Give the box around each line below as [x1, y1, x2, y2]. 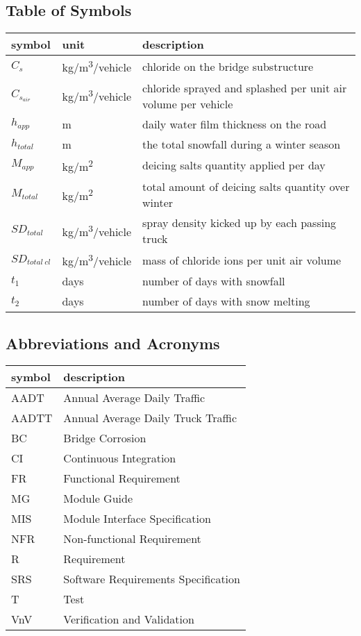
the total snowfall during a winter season [142, 135, 341, 152]
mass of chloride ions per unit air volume [142, 251, 342, 268]
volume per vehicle [142, 95, 233, 112]
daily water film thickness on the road [142, 115, 327, 132]
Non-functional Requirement [63, 530, 201, 547]
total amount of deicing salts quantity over [142, 178, 350, 194]
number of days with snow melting [142, 293, 310, 310]
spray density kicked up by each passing [142, 214, 337, 231]
